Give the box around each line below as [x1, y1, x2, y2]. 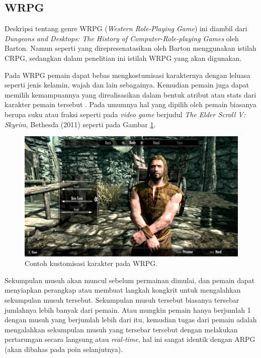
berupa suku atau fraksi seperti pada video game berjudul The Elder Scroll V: [5, 109, 246, 119]
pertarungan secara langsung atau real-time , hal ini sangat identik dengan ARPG [5, 334, 255, 344]
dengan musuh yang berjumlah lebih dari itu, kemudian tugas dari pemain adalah [5, 314, 257, 325]
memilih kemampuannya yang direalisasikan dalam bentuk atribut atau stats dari [5, 89, 256, 100]
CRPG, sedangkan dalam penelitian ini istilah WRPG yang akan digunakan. [5, 52, 242, 63]
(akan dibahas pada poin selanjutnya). [5, 343, 123, 354]
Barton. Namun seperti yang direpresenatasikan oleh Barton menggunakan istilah [5, 43, 256, 53]
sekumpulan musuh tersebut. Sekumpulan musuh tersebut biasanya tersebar [5, 295, 239, 305]
